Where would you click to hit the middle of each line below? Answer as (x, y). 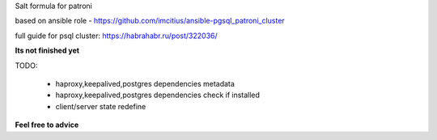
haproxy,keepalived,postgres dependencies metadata (145, 83)
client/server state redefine (101, 106)
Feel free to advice (47, 125)
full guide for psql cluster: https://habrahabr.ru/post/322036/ (116, 36)
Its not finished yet (47, 51)
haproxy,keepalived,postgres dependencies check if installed (158, 95)
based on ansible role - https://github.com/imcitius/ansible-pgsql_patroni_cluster (150, 21)
